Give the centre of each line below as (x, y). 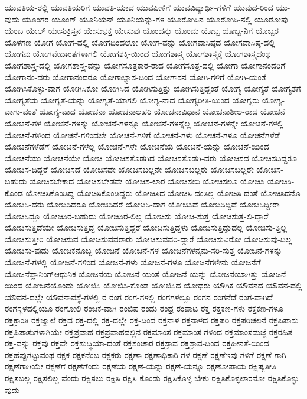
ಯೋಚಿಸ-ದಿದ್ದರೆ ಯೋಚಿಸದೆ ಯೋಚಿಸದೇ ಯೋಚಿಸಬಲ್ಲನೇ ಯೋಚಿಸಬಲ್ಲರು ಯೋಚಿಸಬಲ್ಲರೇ (129, 169)
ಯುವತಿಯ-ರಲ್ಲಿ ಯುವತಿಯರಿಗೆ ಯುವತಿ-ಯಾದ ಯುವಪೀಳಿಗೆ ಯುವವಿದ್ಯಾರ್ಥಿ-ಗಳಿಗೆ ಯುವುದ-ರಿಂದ (139, 7)
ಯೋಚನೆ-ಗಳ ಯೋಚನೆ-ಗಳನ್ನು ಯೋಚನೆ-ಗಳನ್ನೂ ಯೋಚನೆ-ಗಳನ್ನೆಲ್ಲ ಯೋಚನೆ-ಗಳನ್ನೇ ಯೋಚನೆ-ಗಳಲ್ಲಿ (144, 123)
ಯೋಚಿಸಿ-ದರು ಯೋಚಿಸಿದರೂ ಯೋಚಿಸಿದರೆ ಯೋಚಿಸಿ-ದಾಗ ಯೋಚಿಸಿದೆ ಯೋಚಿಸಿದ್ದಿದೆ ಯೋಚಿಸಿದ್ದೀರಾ (142, 204)
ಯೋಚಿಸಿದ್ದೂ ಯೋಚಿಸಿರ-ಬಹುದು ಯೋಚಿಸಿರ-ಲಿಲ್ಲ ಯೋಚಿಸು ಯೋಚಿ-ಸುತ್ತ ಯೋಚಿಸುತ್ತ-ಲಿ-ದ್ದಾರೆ (137, 215)
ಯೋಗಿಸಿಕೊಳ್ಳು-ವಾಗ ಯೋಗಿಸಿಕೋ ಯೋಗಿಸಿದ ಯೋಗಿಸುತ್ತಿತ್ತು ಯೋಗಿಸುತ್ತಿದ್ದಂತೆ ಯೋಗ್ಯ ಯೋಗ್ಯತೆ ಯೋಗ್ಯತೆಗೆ (153, 88)
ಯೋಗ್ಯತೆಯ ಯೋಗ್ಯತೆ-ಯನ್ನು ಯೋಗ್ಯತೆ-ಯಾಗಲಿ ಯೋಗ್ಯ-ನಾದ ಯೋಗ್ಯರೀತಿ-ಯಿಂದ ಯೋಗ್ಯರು (132, 100)
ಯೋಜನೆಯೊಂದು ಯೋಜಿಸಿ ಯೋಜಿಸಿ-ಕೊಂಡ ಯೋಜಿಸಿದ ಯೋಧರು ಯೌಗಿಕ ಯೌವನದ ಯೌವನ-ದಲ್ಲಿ (164, 285)
